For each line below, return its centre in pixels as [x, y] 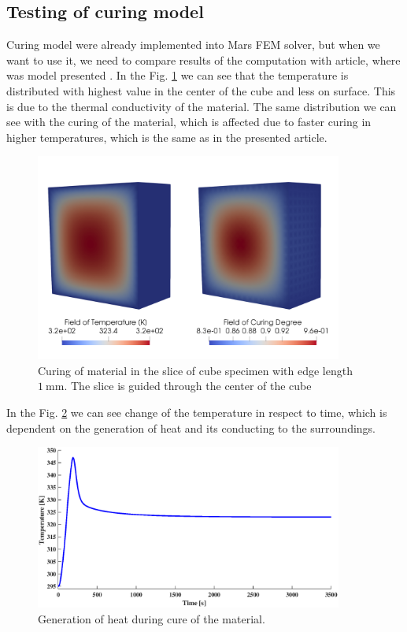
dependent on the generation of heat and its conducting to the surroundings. [191, 428]
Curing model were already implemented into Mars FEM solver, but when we [193, 45]
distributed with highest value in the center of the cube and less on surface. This [201, 90]
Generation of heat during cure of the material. [152, 618]
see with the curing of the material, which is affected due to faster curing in [189, 122]
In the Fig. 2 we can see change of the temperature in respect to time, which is [197, 412]
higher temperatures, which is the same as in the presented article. [167, 137]
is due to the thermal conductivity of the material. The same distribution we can [202, 106]
